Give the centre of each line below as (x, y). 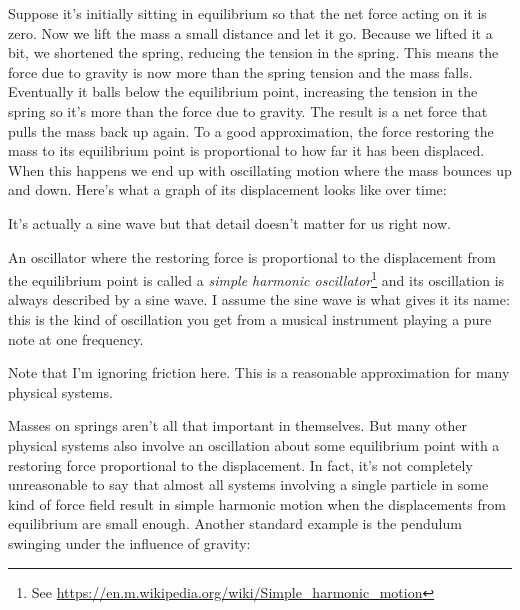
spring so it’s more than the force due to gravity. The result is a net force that (248, 110)
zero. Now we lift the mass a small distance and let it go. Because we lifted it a (250, 32)
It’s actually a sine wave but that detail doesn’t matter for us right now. (229, 222)
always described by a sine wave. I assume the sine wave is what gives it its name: (259, 299)
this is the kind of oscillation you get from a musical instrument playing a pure (250, 318)
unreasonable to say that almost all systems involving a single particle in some (248, 484)
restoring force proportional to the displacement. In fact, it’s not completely (240, 464)
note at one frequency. (76, 338)
